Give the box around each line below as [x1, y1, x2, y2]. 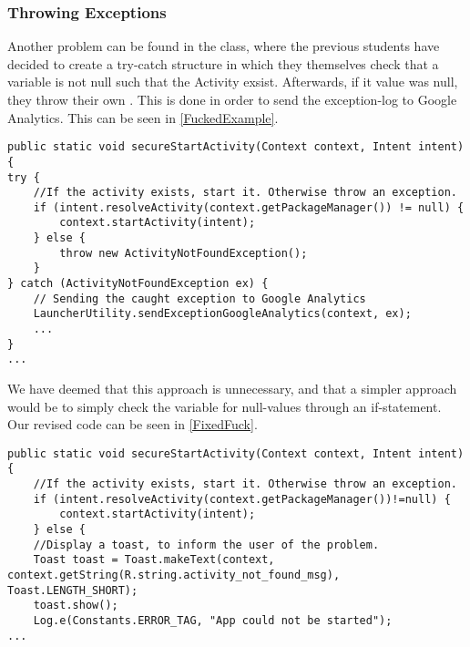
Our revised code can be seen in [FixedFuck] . [7, 415, 258, 434]
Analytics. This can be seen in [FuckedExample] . [7, 108, 279, 127]
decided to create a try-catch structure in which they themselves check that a [7, 54, 439, 73]
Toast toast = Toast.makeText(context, [33, 553, 275, 567]
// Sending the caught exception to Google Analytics [33, 292, 366, 305]
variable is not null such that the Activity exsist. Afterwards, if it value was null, [7, 72, 458, 91]
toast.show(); [33, 599, 118, 612]
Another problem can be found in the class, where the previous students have [7, 36, 440, 56]
